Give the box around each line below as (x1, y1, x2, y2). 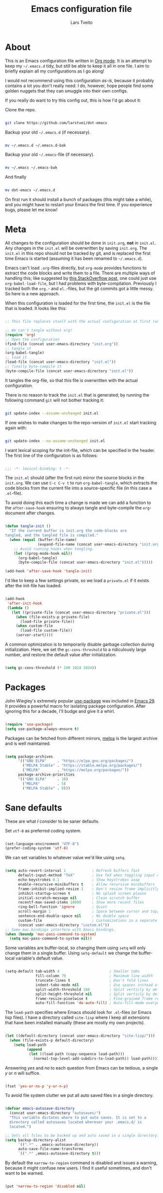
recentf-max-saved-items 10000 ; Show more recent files (17, 900, 145, 905)
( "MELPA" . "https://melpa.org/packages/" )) (22, 768, 130, 773)
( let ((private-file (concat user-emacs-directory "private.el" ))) (11, 610, 151, 615)
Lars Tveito (70, 19, 93, 25)
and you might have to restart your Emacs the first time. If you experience (5, 202, 152, 208)
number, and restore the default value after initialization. (5, 652, 117, 657)
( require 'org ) (5, 332, 36, 337)
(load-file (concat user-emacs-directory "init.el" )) (5, 360, 116, 364)
